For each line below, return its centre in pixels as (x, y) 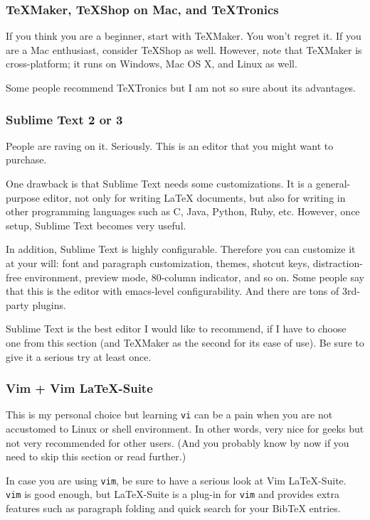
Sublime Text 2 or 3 (64, 119)
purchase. (26, 159)
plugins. (49, 304)
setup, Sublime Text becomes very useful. (96, 225)
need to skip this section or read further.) (96, 456)
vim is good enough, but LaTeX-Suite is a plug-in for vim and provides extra (173, 494)
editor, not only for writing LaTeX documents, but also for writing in (194, 197)
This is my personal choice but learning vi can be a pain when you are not (169, 415)
